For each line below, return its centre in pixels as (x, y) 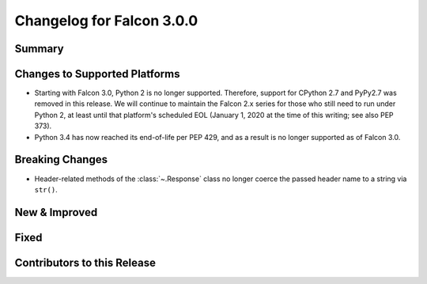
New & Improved (56, 212)
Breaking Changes (61, 159)
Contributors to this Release (85, 262)
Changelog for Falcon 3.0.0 (106, 21)
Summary (39, 49)
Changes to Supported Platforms (97, 74)
